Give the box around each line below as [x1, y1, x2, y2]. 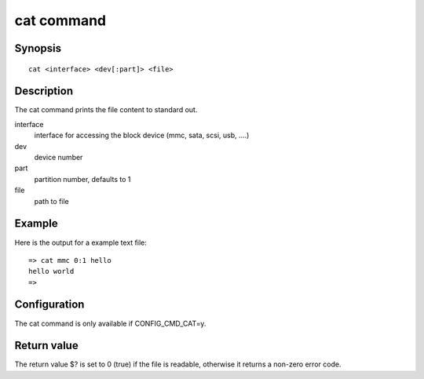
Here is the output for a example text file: [14, 238, 147, 247]
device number [34, 153, 83, 162]
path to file [34, 196, 70, 206]
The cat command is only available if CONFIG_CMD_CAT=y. [14, 319, 207, 328]
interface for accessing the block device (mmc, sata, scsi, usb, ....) [34, 130, 250, 140]
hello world [28, 267, 75, 276]
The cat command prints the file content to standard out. [14, 105, 198, 115]
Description [14, 85, 74, 98]
